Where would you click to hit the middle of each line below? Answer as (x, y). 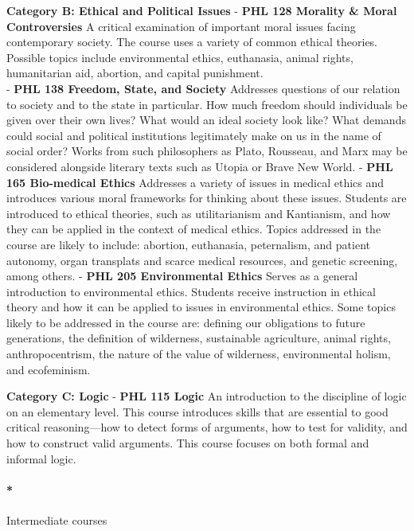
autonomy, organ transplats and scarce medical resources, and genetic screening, (202, 260)
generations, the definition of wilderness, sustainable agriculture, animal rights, (199, 338)
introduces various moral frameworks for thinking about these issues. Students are (207, 198)
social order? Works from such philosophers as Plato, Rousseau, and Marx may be (207, 151)
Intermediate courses (57, 520)
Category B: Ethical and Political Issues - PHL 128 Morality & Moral (202, 10)
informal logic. (41, 458)
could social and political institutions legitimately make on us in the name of (194, 135)
